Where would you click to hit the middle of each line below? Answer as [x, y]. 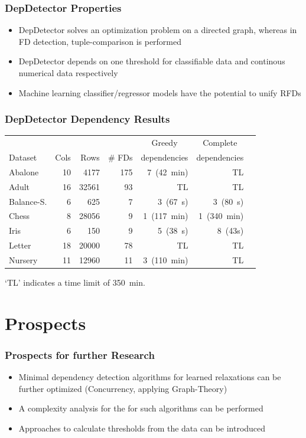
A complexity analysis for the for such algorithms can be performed [141, 408]
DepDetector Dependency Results [87, 119]
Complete [220, 143]
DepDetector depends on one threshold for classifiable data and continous [152, 61]
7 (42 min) [168, 171]
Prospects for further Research [80, 354]
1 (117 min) [166, 216]
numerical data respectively [68, 73]
